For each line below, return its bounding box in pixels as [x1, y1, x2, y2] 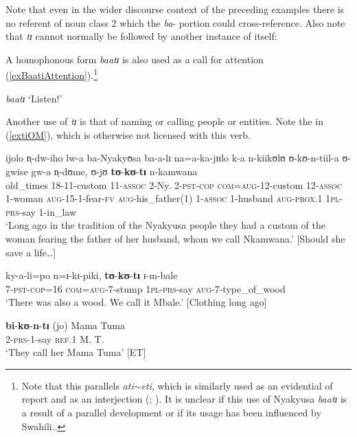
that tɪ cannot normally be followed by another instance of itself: [5, 29, 277, 43]
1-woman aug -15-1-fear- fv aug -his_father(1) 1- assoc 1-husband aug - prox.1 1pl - [5, 191, 343, 205]
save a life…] [5, 245, 56, 259]
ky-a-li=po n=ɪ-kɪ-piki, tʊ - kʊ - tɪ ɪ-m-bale [5, 268, 178, 282]
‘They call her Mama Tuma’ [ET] [5, 345, 146, 359]
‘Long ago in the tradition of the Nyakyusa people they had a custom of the [5, 218, 325, 232]
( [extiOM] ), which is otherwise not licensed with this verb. [5, 127, 251, 142]
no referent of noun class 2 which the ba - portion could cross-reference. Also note [5, 15, 345, 30]
